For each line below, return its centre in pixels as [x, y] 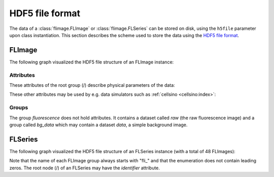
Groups [19, 108]
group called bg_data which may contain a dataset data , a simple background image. [98, 125]
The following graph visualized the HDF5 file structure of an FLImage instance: [92, 62]
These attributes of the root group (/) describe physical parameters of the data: [92, 85]
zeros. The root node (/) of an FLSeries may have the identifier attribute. [84, 168]
